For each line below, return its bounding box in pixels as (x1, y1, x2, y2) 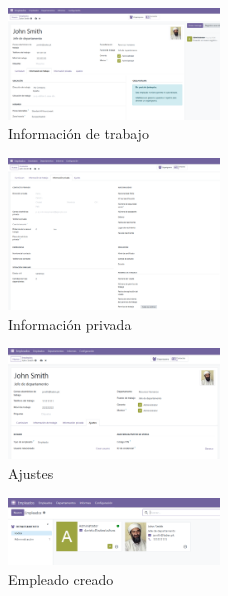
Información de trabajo (8, 123, 149, 144)
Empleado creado (8, 568, 114, 589)
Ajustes (8, 462, 54, 483)
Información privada (8, 313, 132, 334)
